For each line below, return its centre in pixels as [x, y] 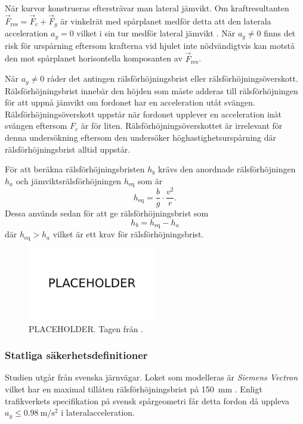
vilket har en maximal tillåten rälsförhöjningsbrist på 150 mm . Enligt [134, 389]
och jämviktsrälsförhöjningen [69, 180]
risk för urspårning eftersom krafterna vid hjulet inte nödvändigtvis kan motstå [150, 45]
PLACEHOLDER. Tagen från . [86, 328]
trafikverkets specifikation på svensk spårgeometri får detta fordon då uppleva [147, 400]
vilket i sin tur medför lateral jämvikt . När [156, 33]
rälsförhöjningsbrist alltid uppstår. [68, 149]
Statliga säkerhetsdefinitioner [76, 355]
